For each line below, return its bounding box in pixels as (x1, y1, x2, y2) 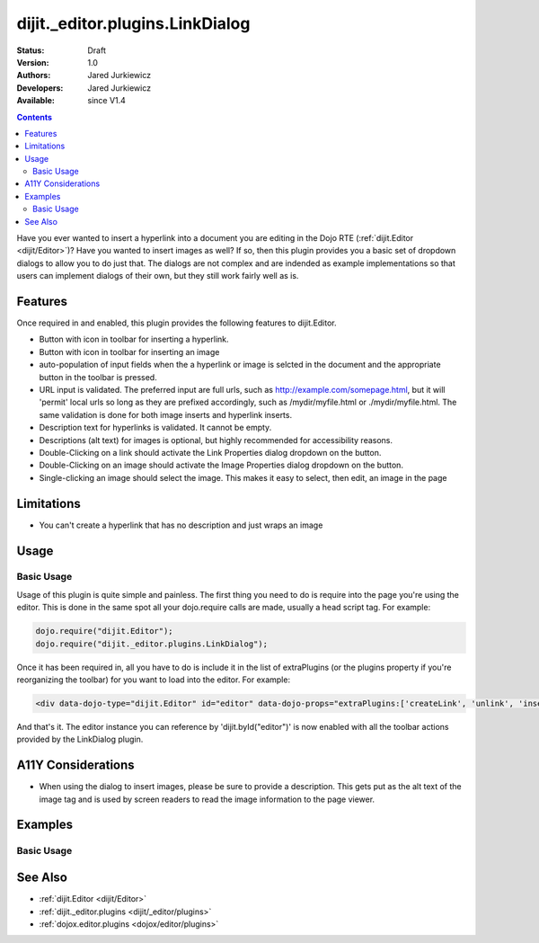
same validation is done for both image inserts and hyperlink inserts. (39, 409, 292, 420)
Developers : (16, 82, 64, 93)
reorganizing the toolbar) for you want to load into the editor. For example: (16, 674, 291, 685)
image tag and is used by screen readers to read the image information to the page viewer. (39, 794, 376, 805)
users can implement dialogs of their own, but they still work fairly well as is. (16, 271, 299, 281)
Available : (16, 95, 56, 106)
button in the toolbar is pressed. (39, 371, 157, 382)
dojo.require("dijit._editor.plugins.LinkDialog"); (35, 638, 269, 649)
